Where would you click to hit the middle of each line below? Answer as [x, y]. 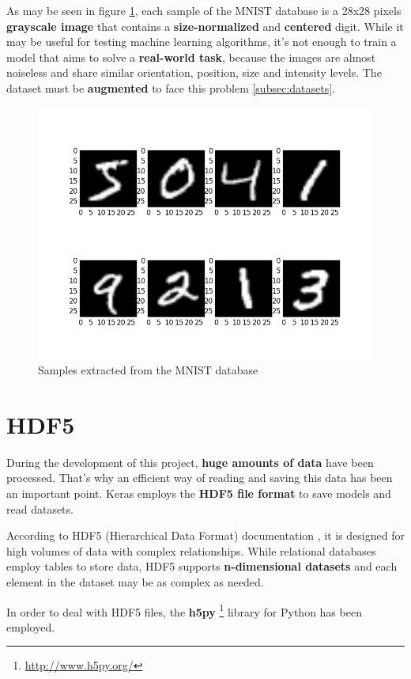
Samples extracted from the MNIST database [148, 370]
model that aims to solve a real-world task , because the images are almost [191, 57]
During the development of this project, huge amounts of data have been [190, 462]
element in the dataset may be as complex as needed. [135, 582]
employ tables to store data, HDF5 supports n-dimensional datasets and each [202, 566]
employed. [31, 626]
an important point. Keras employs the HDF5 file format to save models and [199, 493]
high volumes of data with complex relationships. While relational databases [191, 550]
